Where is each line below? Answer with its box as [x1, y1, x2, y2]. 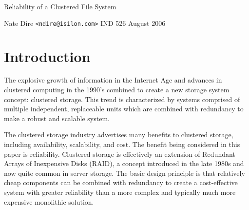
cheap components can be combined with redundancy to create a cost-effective [4, 177, 238, 188]
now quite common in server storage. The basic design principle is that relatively [4, 168, 245, 178]
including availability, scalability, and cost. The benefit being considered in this [4, 139, 240, 149]
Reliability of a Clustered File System [4, 1, 116, 11]
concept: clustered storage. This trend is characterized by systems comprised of [4, 94, 240, 104]
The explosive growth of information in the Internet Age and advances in [4, 75, 222, 85]
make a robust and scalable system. [4, 113, 110, 123]
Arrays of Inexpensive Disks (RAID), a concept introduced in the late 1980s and [4, 158, 244, 168]
